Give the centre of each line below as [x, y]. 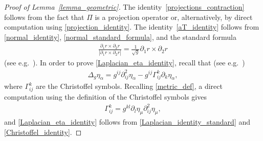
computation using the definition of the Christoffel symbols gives [105, 97]
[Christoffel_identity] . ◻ [43, 132]
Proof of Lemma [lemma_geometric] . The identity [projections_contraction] [124, 7]
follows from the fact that [44, 17]
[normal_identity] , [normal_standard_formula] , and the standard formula [120, 37]
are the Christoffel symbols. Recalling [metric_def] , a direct [129, 86]
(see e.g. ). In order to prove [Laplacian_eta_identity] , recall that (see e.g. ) [125, 63]
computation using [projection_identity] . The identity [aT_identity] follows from [132, 27]
